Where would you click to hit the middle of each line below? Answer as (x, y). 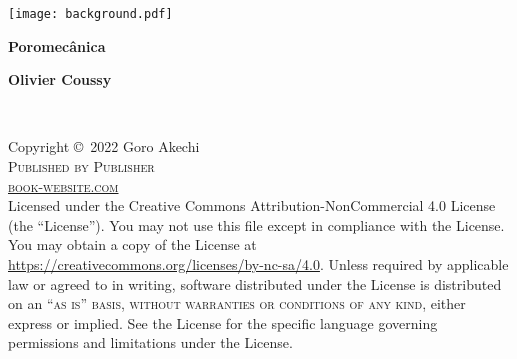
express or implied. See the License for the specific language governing (223, 322)
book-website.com (63, 185)
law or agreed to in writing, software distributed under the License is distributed (255, 283)
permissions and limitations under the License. (150, 342)
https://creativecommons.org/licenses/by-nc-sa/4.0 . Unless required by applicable (258, 264)
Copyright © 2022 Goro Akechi (104, 146)
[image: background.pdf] (90, 14)
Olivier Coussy (60, 79)
